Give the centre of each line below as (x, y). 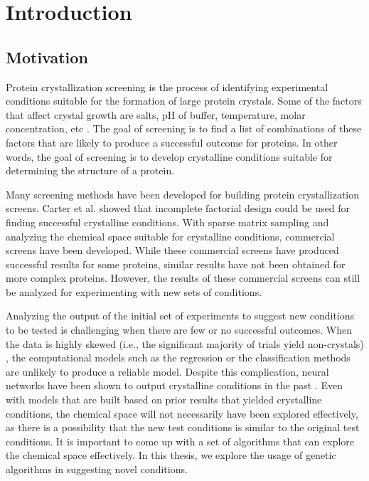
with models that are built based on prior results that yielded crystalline (164, 400)
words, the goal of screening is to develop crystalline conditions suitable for (169, 156)
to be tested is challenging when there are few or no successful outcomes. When (179, 330)
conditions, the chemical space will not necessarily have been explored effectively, (182, 413)
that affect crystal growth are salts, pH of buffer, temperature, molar (156, 114)
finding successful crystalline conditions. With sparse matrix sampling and (167, 222)
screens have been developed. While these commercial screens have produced (172, 250)
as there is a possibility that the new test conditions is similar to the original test (183, 427)
